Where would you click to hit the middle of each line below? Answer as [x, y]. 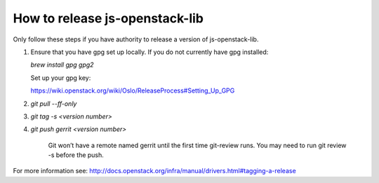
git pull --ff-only [54, 103]
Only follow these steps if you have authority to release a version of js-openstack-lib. [136, 39]
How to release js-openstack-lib [108, 18]
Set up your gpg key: [61, 78]
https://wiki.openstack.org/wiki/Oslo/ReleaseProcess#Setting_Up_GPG [133, 90]
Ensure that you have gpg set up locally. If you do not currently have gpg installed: [149, 52]
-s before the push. [76, 155]
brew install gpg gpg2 [62, 65]
